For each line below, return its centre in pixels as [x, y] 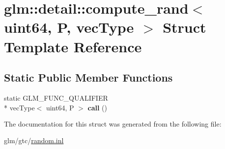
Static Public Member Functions [88, 77]
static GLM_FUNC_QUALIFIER [56, 97]
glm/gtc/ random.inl [34, 140]
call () [97, 107]
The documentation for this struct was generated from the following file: [113, 124]
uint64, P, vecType [69, 27]
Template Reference [73, 46]
